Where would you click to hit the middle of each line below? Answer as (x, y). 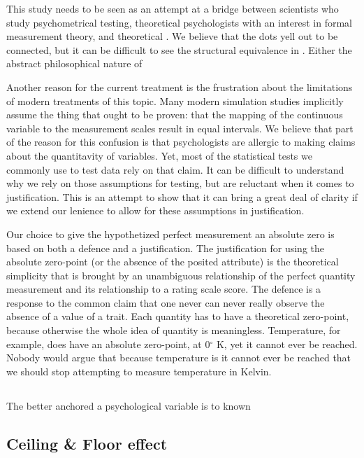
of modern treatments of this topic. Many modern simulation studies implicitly (175, 100)
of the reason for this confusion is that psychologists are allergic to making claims (181, 142)
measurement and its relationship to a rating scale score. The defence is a (164, 289)
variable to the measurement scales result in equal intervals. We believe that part (180, 128)
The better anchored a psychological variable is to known (129, 405)
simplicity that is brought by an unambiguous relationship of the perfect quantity (181, 275)
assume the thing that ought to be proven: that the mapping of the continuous (175, 114)
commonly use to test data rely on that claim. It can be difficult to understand (175, 169)
